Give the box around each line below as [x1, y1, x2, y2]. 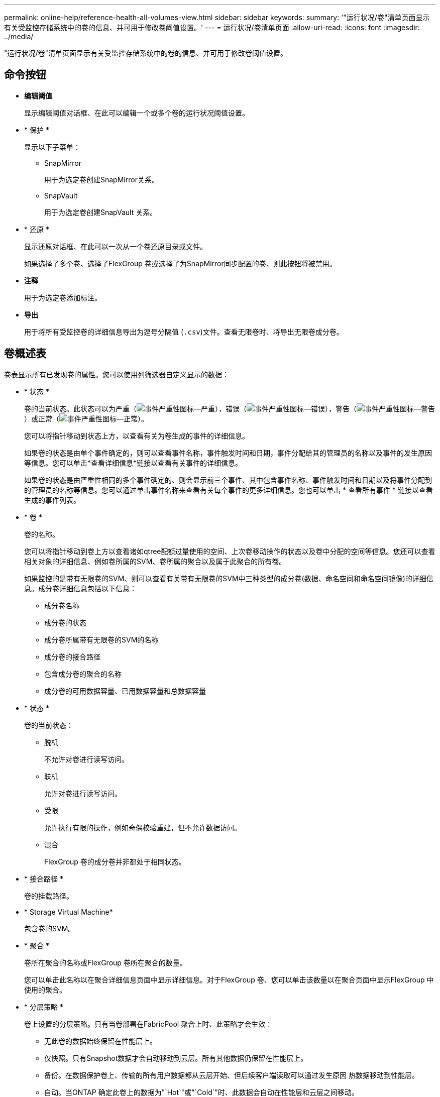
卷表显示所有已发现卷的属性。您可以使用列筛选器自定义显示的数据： [4, 370, 229, 379]
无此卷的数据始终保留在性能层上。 [44, 1036, 157, 1045]
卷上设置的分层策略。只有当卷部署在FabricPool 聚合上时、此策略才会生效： [24, 1019, 273, 1028]
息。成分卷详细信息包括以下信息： [24, 584, 137, 593]
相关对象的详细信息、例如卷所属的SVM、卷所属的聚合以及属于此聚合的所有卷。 [24, 557, 286, 566]
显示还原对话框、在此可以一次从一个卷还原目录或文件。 [24, 242, 207, 251]
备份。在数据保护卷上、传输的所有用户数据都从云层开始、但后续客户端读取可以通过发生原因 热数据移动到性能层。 [44, 1070, 419, 1079]
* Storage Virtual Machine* [24, 907, 113, 916]
